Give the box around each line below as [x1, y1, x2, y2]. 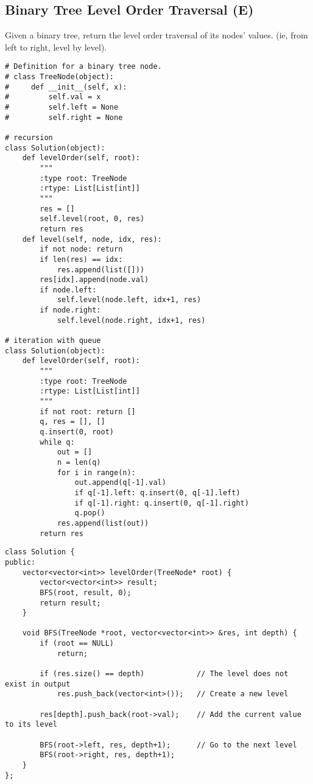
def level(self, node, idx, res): [22, 235, 162, 244]
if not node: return [40, 245, 123, 254]
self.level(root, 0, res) [40, 214, 145, 224]
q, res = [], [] [40, 417, 105, 426]
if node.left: [40, 285, 97, 294]
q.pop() [74, 509, 105, 518]
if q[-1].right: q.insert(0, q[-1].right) [74, 498, 249, 507]
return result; [40, 598, 101, 607]
